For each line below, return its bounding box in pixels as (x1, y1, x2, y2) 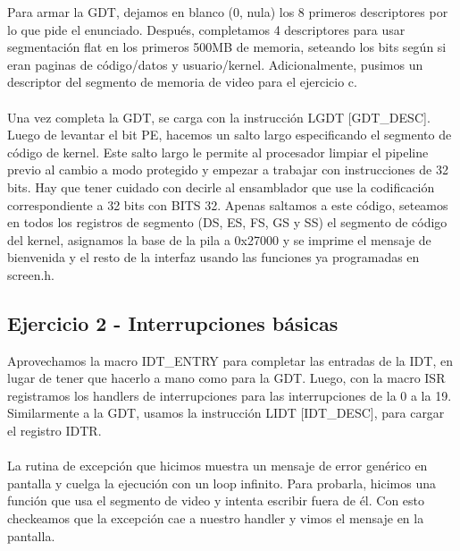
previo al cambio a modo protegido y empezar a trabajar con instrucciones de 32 (7, 160, 448, 179)
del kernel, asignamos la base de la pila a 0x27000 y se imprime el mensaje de (7, 230, 431, 249)
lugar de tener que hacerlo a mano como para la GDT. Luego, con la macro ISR (7, 369, 446, 387)
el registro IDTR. (7, 421, 102, 440)
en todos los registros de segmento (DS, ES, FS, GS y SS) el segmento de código (7, 213, 447, 232)
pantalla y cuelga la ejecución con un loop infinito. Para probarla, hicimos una (7, 473, 436, 492)
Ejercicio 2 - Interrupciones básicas (7, 309, 339, 336)
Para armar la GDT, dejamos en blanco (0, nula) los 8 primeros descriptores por (7, 3, 448, 21)
